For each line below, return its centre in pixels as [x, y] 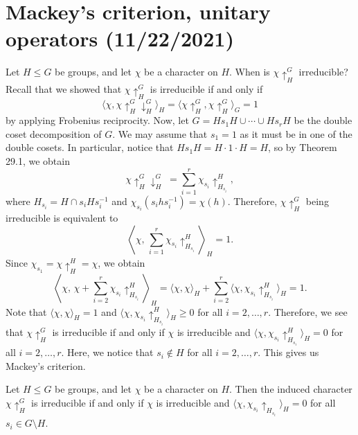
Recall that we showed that [64, 88]
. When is [250, 72]
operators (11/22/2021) [120, 38]
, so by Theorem [303, 147]
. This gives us [288, 352]
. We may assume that [160, 133]
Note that [26, 311]
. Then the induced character [291, 389]
